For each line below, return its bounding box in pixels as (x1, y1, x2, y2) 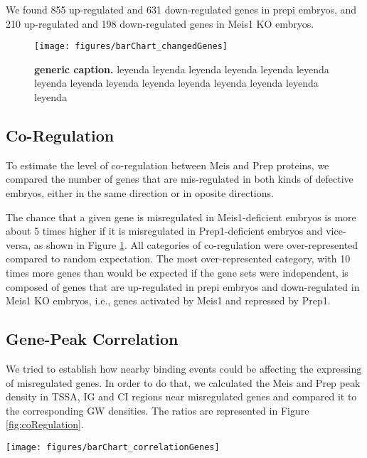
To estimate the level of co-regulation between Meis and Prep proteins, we (6, 157, 329, 172)
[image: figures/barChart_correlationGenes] (6, 442, 220, 452)
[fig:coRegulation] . (6, 417, 84, 432)
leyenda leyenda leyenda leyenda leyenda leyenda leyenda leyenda (34, 75, 319, 90)
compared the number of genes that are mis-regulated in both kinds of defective (6, 171, 353, 186)
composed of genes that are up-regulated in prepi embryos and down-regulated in (6, 279, 360, 294)
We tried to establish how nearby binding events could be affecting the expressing (6, 361, 362, 376)
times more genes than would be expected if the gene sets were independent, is (6, 265, 349, 279)
